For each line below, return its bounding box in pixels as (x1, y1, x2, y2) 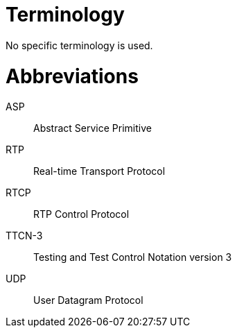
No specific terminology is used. (6, 39, 153, 51)
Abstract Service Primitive (33, 122, 152, 135)
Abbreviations (6, 64, 139, 88)
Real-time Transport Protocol (33, 165, 166, 178)
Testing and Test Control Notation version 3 (33, 251, 232, 264)
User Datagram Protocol (33, 294, 143, 307)
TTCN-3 (6, 230, 43, 242)
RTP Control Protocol (33, 208, 130, 221)
